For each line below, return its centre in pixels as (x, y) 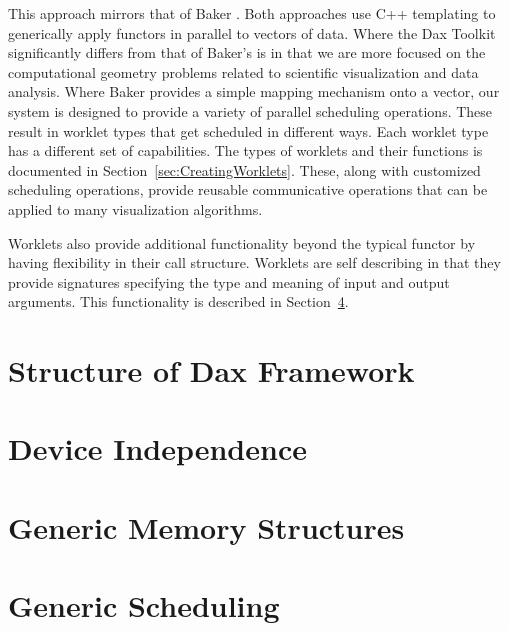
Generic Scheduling (144, 605)
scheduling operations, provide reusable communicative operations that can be (248, 189)
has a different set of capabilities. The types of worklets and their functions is (245, 150)
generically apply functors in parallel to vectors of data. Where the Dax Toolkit (252, 32)
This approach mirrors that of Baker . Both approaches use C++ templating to (252, 13)
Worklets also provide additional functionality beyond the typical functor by (242, 242)
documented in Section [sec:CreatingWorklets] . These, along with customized (244, 169)
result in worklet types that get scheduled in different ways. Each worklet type (248, 130)
